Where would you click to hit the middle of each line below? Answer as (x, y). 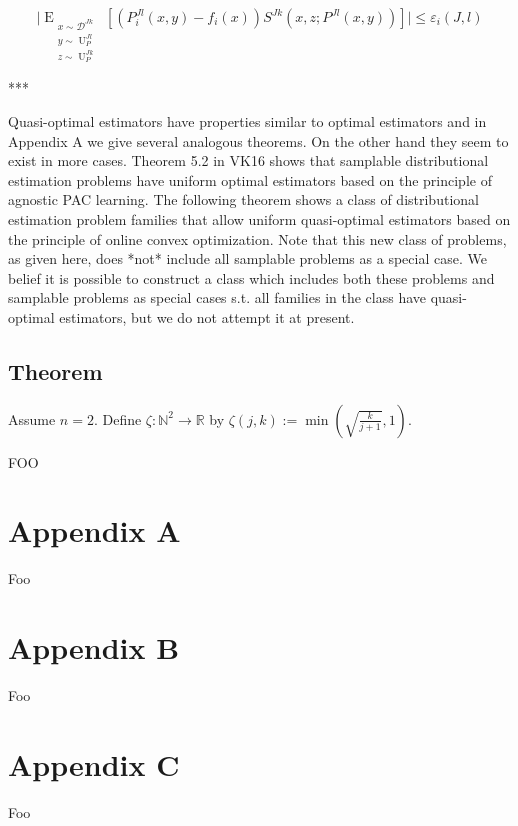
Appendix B (94, 647)
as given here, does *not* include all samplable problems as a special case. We (247, 258)
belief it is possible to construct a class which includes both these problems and (251, 277)
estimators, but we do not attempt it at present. (207, 316)
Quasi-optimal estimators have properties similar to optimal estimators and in (247, 120)
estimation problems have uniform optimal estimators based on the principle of (250, 179)
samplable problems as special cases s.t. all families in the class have (217, 297)
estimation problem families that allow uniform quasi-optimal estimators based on (259, 218)
